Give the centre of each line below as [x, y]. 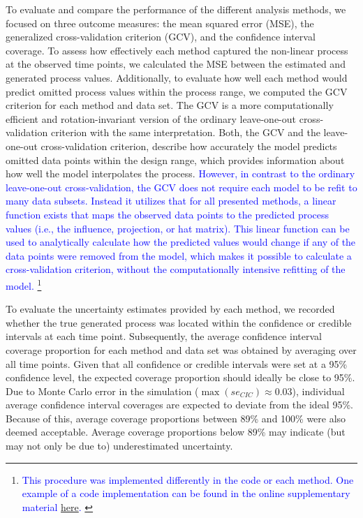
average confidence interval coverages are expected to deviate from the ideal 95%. [179, 405]
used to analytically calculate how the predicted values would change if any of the [181, 242]
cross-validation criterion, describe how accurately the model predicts [189, 146]
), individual [318, 391]
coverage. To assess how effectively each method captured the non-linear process [177, 50]
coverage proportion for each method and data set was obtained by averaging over [181, 349]
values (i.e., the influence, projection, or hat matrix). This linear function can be [178, 228]
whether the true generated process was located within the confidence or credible [179, 322]
